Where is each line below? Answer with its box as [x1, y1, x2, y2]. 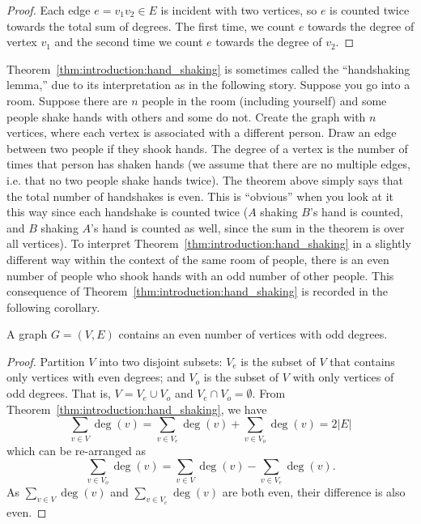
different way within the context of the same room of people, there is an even [6, 250, 389, 267]
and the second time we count [54, 33, 203, 50]
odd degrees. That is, [6, 385, 111, 402]
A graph [6, 326, 48, 343]
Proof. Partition [6, 352, 85, 369]
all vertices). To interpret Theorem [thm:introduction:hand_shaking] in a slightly [6, 235, 411, 252]
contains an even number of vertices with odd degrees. [118, 326, 388, 343]
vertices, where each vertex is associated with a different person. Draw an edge [6, 124, 397, 141]
